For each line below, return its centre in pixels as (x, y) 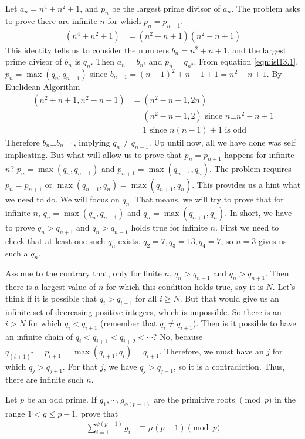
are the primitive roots (194, 399)
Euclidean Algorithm (43, 87)
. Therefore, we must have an (211, 351)
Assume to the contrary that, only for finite (84, 273)
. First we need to (247, 227)
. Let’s (284, 287)
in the (285, 399)
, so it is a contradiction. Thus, (229, 366)
